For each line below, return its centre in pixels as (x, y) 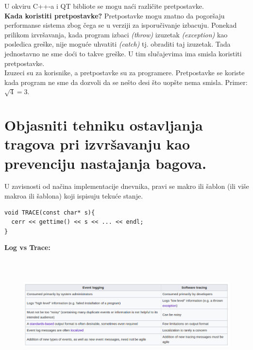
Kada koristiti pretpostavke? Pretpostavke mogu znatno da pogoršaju (115, 15)
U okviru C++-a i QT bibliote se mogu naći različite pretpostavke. (104, 6)
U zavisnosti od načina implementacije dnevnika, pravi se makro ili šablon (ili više (127, 186)
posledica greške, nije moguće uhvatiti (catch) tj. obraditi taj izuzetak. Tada (118, 44)
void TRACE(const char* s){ (50, 212)
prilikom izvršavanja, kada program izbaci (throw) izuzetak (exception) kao (116, 34)
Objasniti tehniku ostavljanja (104, 125)
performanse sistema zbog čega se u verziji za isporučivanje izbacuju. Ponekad (121, 25)
